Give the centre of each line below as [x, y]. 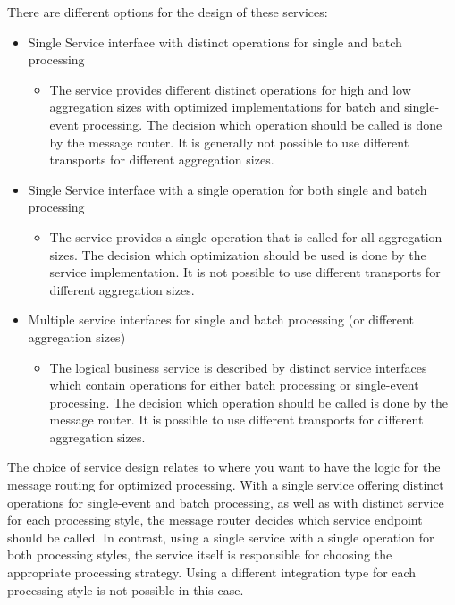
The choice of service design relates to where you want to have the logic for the [224, 467]
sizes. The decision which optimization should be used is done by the [238, 254]
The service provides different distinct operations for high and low [230, 89]
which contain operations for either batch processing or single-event [234, 385]
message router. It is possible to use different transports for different [236, 420]
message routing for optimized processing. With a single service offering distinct [226, 485]
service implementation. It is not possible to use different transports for [245, 272]
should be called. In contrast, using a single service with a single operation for [221, 537]
